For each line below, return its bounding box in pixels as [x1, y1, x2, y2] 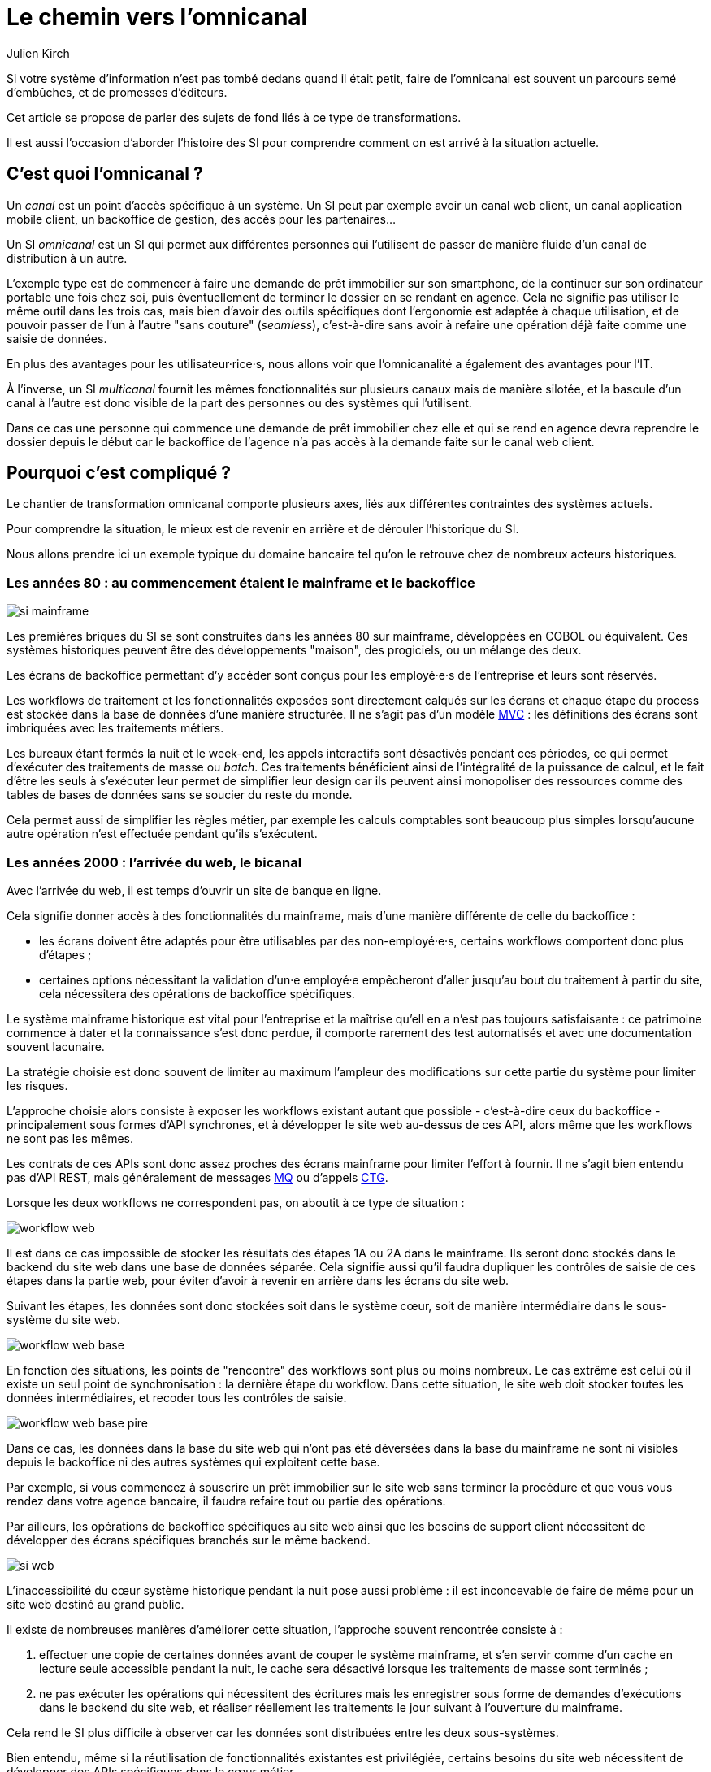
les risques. [7, 1078, 68, 1092]
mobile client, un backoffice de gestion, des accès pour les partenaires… [7, 211, 397, 226]
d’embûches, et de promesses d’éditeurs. [7, 85, 228, 99]
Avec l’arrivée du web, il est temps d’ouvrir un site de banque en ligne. [7, 883, 382, 897]
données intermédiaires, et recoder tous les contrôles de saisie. [7, 1390, 347, 1405]
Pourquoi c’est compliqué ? [7, 463, 231, 484]
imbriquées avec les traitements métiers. [7, 721, 224, 736]
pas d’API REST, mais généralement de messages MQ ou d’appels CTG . [7, 1170, 388, 1184]
